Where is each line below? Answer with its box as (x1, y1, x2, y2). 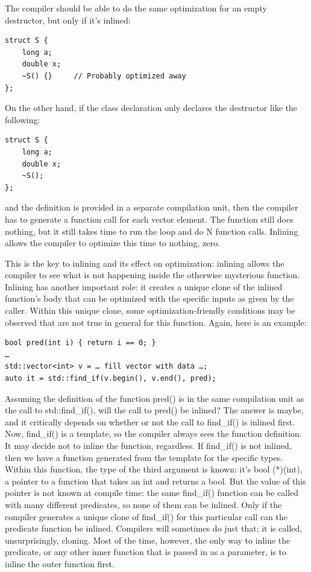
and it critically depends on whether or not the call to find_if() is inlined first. (5, 415, 295, 428)
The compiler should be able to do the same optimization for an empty (5, 2, 267, 14)
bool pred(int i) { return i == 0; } (5, 338, 156, 348)
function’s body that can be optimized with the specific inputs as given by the (5, 292, 294, 305)
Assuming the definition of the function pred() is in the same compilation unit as (5, 392, 304, 404)
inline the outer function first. (5, 557, 115, 570)
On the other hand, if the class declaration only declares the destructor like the (5, 101, 298, 114)
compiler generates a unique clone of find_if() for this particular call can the (5, 510, 287, 523)
